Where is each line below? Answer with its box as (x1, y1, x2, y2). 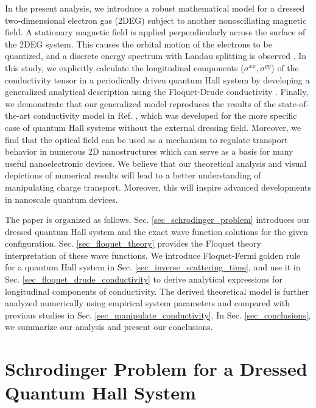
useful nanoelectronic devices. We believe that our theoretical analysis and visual (5, 157, 307, 169)
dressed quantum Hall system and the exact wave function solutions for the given (5, 225, 308, 237)
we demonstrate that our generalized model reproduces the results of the (5, 97, 276, 110)
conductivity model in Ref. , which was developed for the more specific (33, 109, 297, 122)
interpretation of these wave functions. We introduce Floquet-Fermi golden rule (5, 248, 301, 261)
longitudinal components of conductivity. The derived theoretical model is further (5, 284, 309, 297)
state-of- (278, 97, 309, 110)
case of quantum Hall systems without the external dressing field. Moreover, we (5, 121, 301, 133)
